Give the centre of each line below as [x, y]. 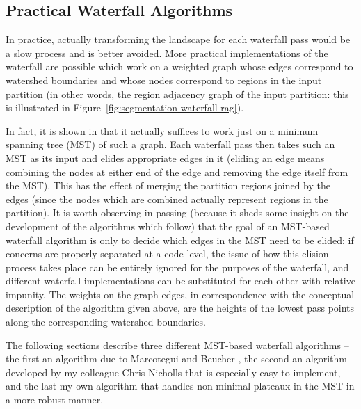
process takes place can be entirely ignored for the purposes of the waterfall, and [177, 267]
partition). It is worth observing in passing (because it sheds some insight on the [177, 212]
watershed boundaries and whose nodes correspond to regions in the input [164, 80]
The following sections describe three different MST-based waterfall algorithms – [177, 345]
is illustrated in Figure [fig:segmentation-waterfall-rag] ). [125, 107]
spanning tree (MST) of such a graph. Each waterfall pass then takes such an [170, 144]
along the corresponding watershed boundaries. [106, 322]
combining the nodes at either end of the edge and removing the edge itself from [177, 171]
